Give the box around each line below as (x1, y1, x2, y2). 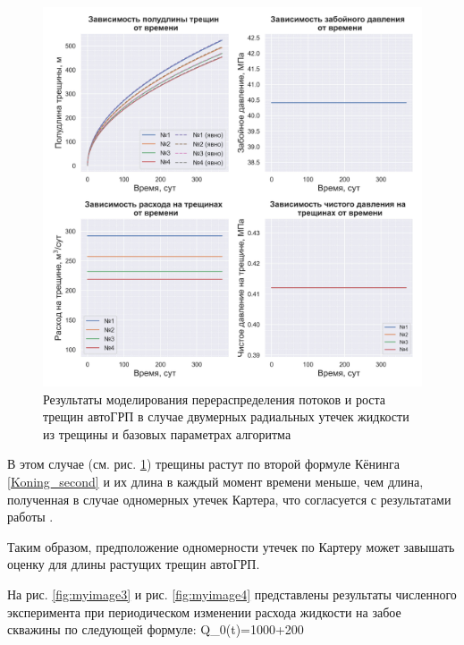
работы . (7, 507, 54, 526)
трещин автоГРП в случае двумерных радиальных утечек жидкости (43, 407, 409, 426)
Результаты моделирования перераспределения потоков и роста (43, 389, 386, 408)
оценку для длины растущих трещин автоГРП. (7, 555, 260, 573)
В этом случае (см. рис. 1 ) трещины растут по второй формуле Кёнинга (7, 454, 400, 473)
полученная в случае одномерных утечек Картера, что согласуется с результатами (7, 489, 451, 508)
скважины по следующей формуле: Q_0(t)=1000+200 (7, 620, 304, 639)
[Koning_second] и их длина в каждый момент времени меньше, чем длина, (7, 471, 424, 490)
